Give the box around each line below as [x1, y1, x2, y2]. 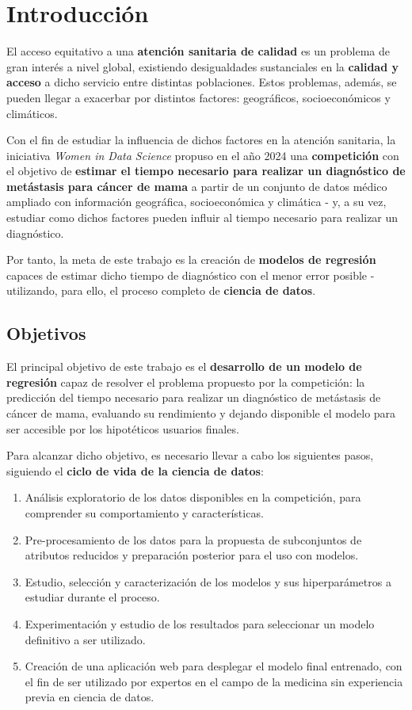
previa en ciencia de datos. [25, 689, 154, 705]
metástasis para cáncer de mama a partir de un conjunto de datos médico [6, 177, 387, 194]
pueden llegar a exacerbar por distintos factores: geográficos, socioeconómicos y [6, 89, 391, 105]
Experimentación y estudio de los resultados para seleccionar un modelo [25, 615, 375, 632]
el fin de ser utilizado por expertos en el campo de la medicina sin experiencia [25, 673, 403, 689]
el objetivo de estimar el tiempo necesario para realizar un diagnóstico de [6, 162, 406, 179]
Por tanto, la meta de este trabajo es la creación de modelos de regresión [6, 251, 376, 268]
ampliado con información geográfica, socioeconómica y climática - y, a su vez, [6, 193, 387, 210]
